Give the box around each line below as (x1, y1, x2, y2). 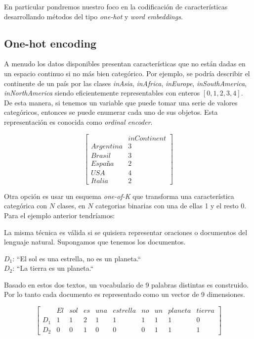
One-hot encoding (4, 35, 97, 50)
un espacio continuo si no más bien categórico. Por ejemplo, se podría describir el (4, 68, 250, 78)
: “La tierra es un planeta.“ (12, 263, 94, 273)
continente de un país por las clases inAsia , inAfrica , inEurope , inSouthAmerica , (4, 78, 247, 88)
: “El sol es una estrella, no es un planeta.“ (12, 253, 141, 263)
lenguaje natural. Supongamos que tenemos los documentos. (4, 237, 186, 247)
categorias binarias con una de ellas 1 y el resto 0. (95, 200, 247, 211)
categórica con (4, 200, 47, 211)
